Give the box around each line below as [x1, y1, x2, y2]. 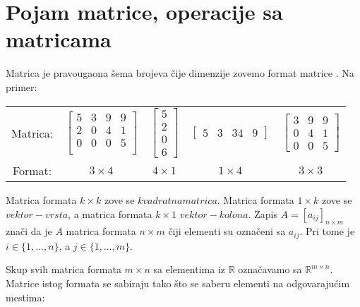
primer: [6, 79, 37, 94]
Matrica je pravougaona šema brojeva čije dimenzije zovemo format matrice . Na [6, 66, 354, 80]
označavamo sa [238, 262, 302, 277]
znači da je [6, 224, 52, 239]
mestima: [6, 289, 45, 304]
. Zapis [248, 206, 277, 221]
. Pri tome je [299, 224, 355, 239]
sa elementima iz [153, 262, 226, 277]
